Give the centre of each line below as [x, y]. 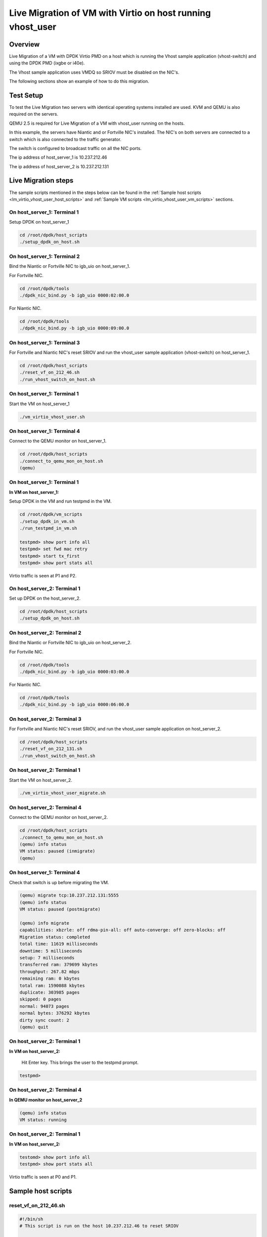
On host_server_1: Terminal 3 [44, 342]
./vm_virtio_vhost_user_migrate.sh [63, 793]
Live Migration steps [41, 181]
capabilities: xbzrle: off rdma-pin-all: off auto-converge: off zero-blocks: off [123, 930]
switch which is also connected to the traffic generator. [65, 139]
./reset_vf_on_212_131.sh [51, 749]
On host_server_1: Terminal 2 [44, 256]
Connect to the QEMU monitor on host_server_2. [59, 817]
